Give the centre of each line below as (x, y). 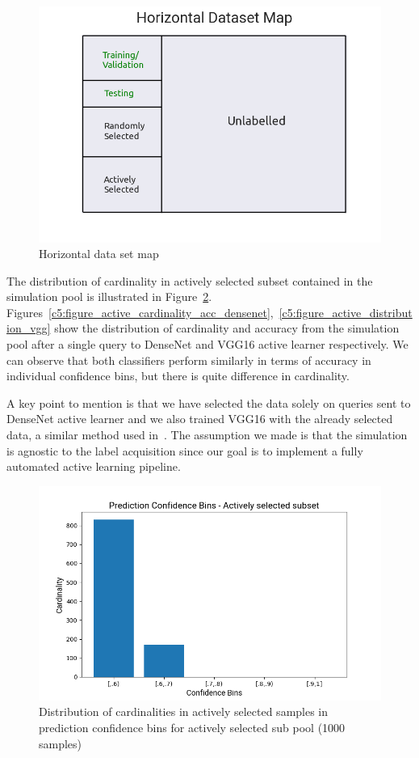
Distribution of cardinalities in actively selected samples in (184, 711)
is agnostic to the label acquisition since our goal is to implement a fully (185, 450)
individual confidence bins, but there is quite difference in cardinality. (178, 376)
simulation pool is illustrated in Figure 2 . (109, 296)
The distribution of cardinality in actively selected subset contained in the (190, 280)
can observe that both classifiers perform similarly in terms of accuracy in (189, 360)
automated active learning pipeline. (94, 466)
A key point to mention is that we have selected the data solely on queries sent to (209, 402)
